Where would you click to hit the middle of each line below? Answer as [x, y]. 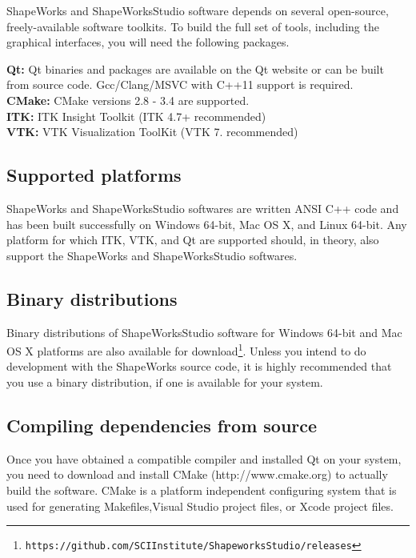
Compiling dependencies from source [162, 425]
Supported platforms [94, 175]
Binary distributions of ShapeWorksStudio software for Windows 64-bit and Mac [204, 332]
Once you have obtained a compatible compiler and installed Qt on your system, [204, 458]
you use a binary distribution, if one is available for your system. [165, 381]
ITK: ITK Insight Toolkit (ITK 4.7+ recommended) [136, 116]
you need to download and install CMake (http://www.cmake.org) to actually [197, 474]
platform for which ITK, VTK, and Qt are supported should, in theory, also [193, 240]
